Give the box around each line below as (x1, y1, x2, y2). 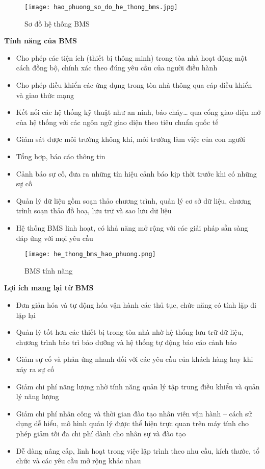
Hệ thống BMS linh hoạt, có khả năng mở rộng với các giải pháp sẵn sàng (16, 222, 248, 233)
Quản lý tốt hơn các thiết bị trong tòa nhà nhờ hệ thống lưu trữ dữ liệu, (16, 327, 244, 337)
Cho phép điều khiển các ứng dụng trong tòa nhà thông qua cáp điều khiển (16, 80, 252, 90)
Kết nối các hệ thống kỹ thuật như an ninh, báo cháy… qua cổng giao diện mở (16, 107, 261, 117)
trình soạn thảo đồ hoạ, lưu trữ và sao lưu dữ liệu (16, 205, 172, 216)
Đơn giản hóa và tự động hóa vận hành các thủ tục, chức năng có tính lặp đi (16, 300, 256, 310)
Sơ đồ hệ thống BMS (24, 18, 90, 29)
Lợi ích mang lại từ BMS (4, 282, 94, 293)
